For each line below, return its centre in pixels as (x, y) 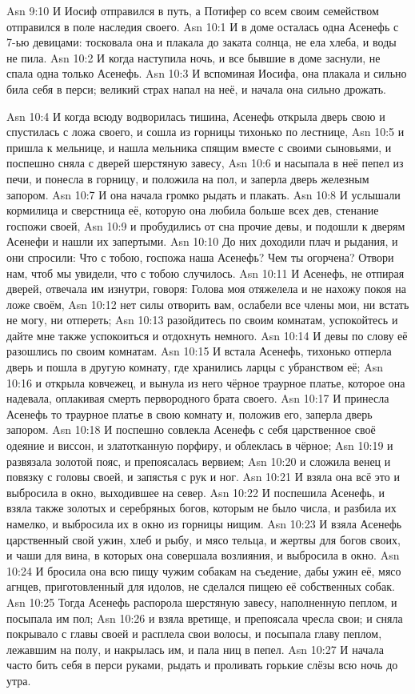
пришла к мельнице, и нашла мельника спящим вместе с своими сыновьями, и (199, 147)
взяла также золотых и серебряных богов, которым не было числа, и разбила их (202, 508)
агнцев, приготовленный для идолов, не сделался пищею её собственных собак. (201, 586)
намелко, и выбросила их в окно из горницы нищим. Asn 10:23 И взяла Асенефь (204, 524)
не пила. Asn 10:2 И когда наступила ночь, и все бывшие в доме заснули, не (194, 57)
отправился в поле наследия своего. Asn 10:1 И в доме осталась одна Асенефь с (203, 26)
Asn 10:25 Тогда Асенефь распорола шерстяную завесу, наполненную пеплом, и (202, 602)
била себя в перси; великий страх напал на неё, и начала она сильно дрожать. (196, 88)
